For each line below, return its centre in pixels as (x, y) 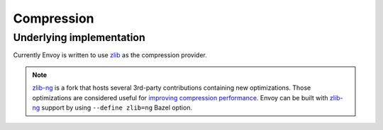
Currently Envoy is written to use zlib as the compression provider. (110, 55)
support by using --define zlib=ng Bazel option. (117, 107)
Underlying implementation (79, 37)
